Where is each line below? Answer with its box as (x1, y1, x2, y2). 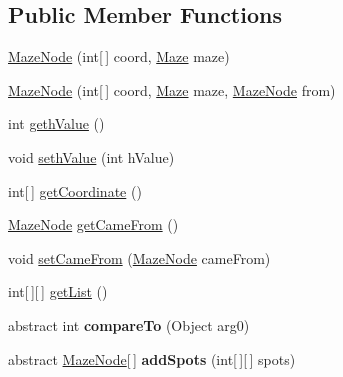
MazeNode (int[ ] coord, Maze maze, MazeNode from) (8, 79, 336, 100)
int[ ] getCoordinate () (8, 180, 142, 201)
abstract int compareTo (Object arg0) (8, 314, 250, 335)
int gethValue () (8, 113, 105, 134)
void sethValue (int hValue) (8, 146, 175, 167)
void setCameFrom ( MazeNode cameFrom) (8, 247, 271, 268)
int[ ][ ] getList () (8, 281, 108, 302)
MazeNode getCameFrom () (8, 214, 179, 235)
